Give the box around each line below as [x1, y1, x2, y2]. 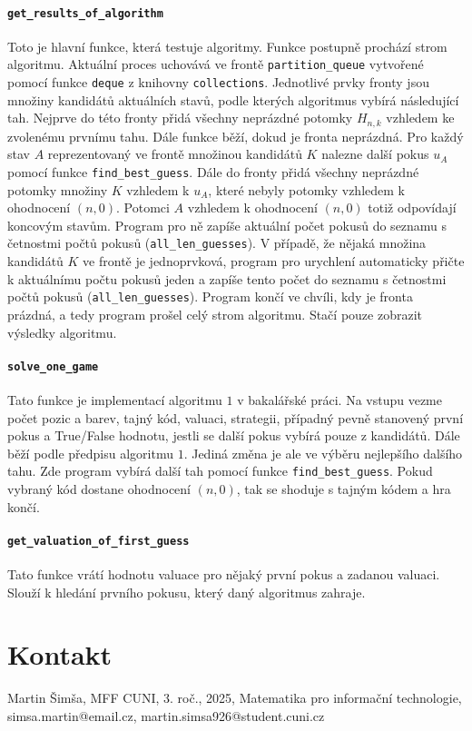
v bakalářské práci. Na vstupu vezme [237, 390, 442, 409]
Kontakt [7, 636, 113, 673]
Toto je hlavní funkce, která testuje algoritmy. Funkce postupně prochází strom [7, 36, 447, 55]
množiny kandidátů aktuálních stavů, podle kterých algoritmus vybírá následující [7, 90, 459, 109]
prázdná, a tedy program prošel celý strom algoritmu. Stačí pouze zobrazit [7, 304, 422, 323]
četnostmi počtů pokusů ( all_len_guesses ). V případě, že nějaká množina [7, 233, 427, 252]
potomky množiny [7, 180, 108, 199]
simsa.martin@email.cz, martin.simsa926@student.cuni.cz [7, 706, 325, 725]
